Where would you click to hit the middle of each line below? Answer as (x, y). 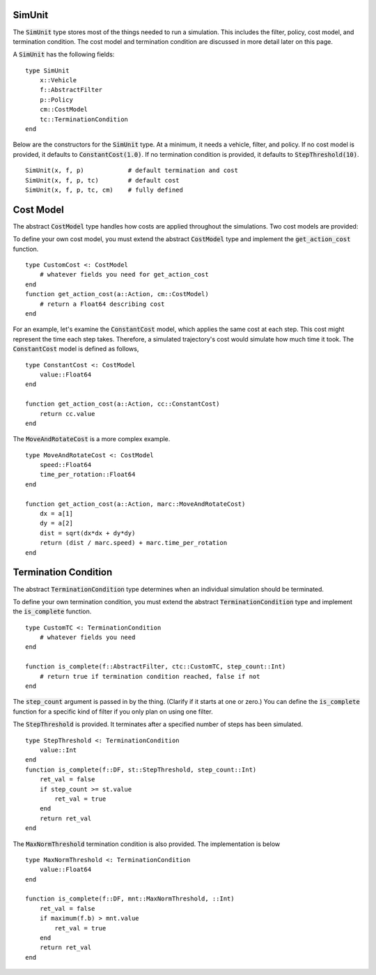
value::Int (58, 750)
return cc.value (67, 414)
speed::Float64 (65, 465)
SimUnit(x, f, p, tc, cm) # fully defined (104, 190)
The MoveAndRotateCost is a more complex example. (92, 439)
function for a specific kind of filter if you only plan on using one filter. (113, 712)
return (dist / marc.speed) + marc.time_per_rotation (133, 543)
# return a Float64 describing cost (102, 304)
